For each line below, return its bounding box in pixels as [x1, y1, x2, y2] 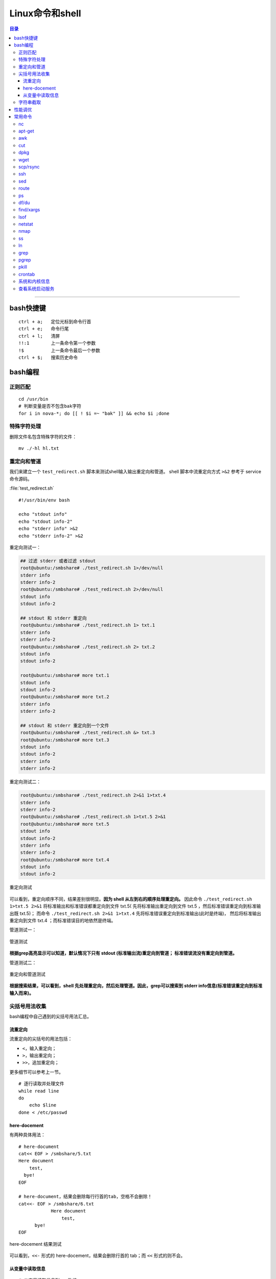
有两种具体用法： [9, 1132, 45, 1138]
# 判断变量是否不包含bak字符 [18, 403, 82, 409]
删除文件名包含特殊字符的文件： [9, 433, 77, 439]
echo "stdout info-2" [18, 518, 73, 524]
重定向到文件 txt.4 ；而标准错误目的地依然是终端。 [9, 917, 116, 923]
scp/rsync [18, 164, 40, 170]
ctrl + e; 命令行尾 [18, 326, 69, 332]
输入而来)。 [9, 990, 34, 996]
